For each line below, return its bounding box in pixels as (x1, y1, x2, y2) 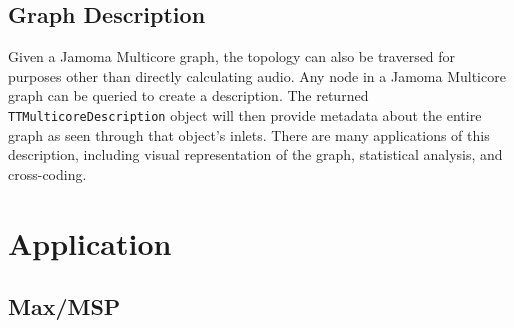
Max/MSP (8, 291, 121, 322)
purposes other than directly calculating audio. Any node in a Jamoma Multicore (8, 65, 506, 86)
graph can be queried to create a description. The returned (8, 85, 369, 106)
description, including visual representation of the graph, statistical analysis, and (8, 144, 503, 165)
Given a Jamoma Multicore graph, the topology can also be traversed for (8, 46, 456, 67)
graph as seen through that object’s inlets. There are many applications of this (8, 124, 490, 145)
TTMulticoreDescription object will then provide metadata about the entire (8, 104, 482, 125)
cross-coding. (8, 163, 87, 184)
